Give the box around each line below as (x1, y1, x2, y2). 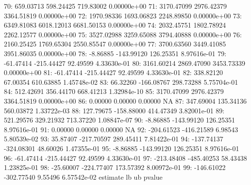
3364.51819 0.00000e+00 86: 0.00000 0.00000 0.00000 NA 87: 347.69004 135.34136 (4, 95, 247, 106)
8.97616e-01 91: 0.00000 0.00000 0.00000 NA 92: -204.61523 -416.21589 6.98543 (4, 124, 238, 134)
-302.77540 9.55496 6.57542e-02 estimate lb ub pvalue (4, 171, 163, 182)
